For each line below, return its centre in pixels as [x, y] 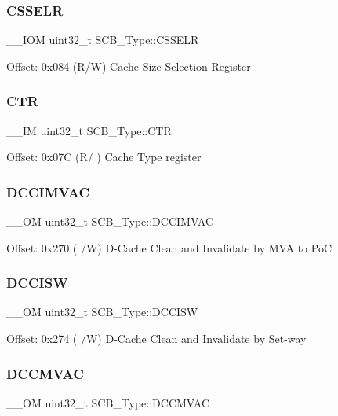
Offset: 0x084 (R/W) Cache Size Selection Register [129, 66]
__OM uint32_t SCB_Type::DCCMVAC [108, 402]
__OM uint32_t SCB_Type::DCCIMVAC [110, 221]
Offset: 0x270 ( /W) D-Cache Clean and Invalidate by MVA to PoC [169, 247]
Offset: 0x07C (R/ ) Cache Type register [104, 157]
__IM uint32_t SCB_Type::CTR [89, 130]
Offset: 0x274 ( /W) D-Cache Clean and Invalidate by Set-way [156, 339]
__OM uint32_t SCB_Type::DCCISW [102, 312]
